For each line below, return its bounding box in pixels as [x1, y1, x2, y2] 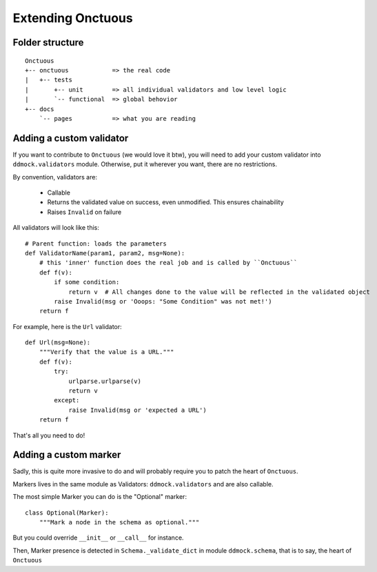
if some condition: [54, 278, 120, 286]
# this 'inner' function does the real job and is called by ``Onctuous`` [39, 259, 298, 267]
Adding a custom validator [12, 132, 129, 144]
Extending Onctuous [12, 10, 134, 26]
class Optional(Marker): [25, 509, 109, 517]
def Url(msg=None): [25, 339, 91, 346]
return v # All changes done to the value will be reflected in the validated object [68, 288, 370, 296]
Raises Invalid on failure [47, 208, 122, 216]
